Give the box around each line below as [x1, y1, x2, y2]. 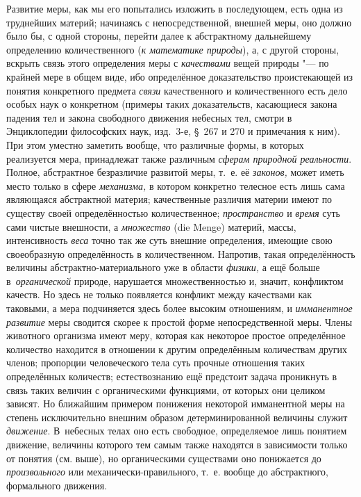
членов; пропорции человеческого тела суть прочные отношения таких [6, 355, 305, 370]
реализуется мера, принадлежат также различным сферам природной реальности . [6, 151, 352, 165]
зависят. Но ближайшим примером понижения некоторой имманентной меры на [6, 396, 345, 411]
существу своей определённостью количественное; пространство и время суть [6, 205, 340, 220]
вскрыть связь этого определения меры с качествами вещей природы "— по [6, 56, 329, 70]
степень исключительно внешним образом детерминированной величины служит [6, 409, 348, 424]
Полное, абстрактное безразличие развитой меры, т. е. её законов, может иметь [6, 165, 344, 179]
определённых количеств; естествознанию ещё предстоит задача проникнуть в [6, 369, 337, 384]
